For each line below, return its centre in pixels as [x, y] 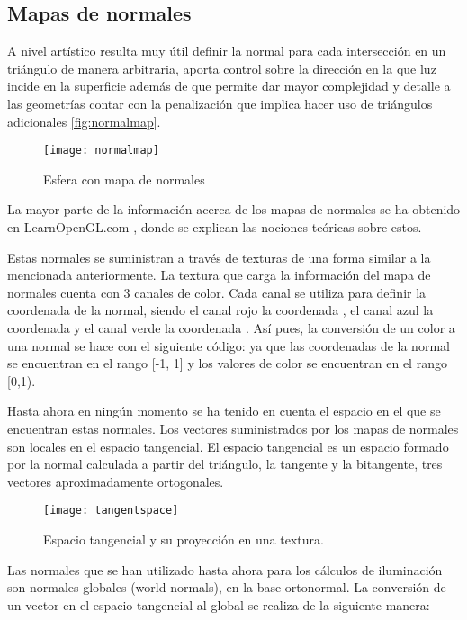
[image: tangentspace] [111, 511]
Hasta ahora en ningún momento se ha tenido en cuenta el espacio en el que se [224, 411]
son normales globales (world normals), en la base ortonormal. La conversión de [227, 587]
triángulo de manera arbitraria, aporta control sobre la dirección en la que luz [222, 68]
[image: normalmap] [101, 151]
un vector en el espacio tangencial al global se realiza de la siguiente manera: [219, 604]
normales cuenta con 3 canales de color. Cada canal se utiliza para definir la [217, 292]
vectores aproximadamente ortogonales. [116, 481]
